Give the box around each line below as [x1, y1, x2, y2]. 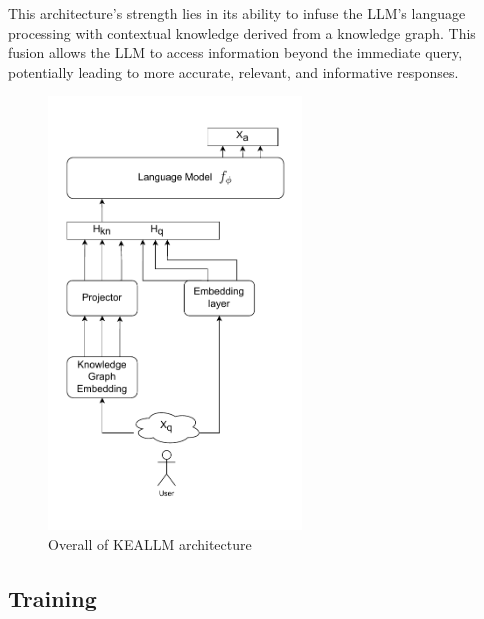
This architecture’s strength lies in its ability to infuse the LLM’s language [8, 3, 466, 23]
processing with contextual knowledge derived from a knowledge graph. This [8, 22, 476, 43]
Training [8, 583, 97, 614]
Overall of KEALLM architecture [48, 534, 252, 555]
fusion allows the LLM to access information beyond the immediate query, [8, 42, 463, 63]
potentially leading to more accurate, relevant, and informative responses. [8, 61, 459, 82]
